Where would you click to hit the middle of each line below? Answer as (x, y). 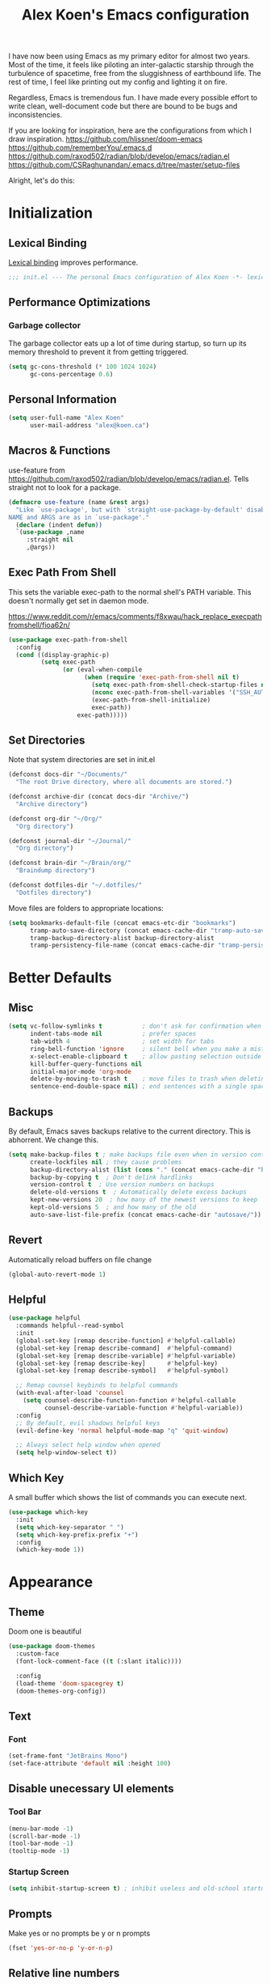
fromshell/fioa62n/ (40, 625)
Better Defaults (60, 978)
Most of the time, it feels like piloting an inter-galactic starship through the (131, 65)
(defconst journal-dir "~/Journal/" (70, 841)
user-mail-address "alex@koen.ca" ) (90, 426)
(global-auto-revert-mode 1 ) (57, 1274)
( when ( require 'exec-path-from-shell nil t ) (162, 677)
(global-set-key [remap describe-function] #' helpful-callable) (126, 1341)
